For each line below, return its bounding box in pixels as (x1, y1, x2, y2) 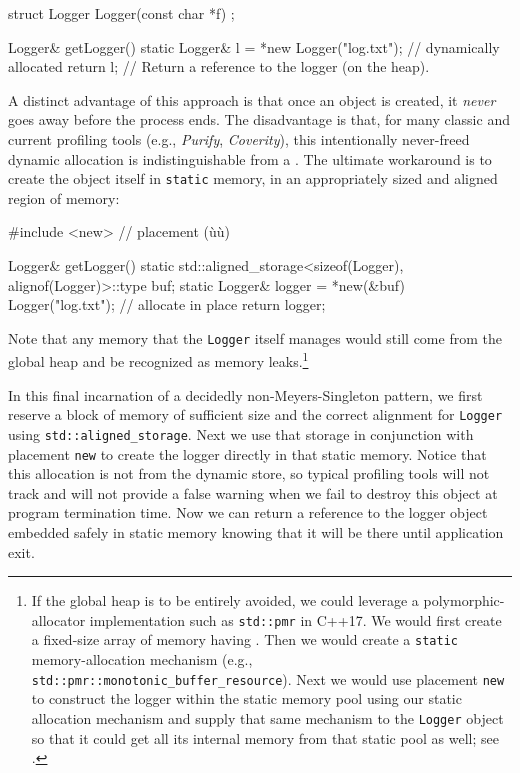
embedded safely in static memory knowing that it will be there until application (8, 522, 504, 543)
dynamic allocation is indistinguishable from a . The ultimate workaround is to (8, 148, 492, 169)
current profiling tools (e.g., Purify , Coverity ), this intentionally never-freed (8, 128, 470, 149)
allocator (31, 609, 86, 630)
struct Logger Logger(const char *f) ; (8, 3, 235, 23)
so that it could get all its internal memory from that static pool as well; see (31, 727, 499, 748)
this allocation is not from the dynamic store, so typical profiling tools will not (8, 463, 490, 484)
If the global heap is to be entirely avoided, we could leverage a (31, 590, 419, 611)
